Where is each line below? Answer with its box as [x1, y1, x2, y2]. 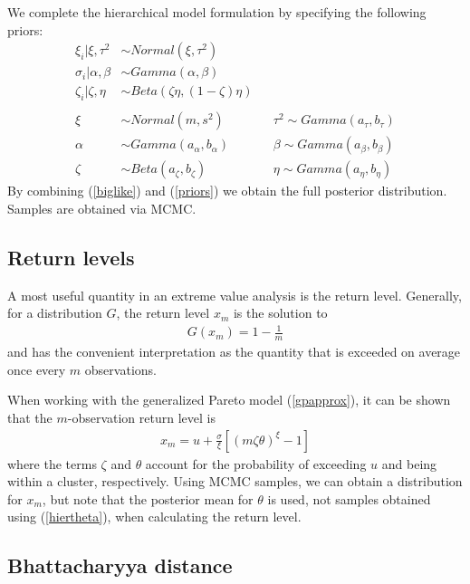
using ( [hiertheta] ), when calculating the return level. [7, 507, 302, 526]
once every [7, 359, 66, 378]
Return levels [7, 243, 135, 271]
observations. [84, 359, 157, 378]
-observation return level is [67, 407, 216, 426]
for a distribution [7, 303, 102, 322]
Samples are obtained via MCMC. [7, 198, 197, 217]
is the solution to [233, 303, 328, 322]
